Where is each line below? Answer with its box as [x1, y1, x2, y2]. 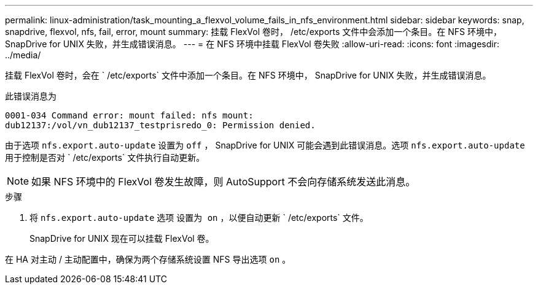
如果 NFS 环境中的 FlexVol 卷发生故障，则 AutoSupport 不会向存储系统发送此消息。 [31, 175, 416, 188]
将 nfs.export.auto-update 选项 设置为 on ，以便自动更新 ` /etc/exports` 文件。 [29, 212, 368, 223]
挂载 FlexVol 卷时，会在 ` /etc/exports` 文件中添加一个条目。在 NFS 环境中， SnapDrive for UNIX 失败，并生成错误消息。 [5, 70, 491, 80]
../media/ [5, 50, 41, 60]
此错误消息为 [5, 91, 57, 101]
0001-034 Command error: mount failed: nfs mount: [5, 110, 254, 120]
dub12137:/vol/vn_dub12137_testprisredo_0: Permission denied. [5, 120, 316, 130]
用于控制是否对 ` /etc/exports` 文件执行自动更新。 [5, 152, 205, 163]
